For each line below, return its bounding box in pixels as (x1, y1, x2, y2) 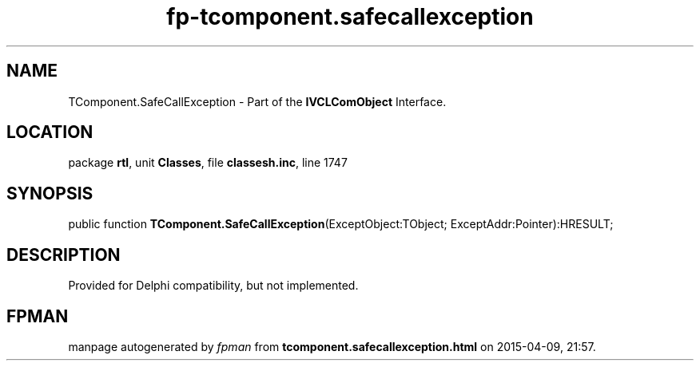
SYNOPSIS (6, 183, 93, 203)
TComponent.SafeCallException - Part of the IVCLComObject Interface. (68, 94, 447, 109)
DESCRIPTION (6, 244, 121, 265)
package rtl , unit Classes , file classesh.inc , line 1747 (68, 156, 348, 170)
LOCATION (6, 122, 93, 143)
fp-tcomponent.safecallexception (166, 3, 534, 30)
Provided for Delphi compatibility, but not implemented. (68, 278, 359, 293)
